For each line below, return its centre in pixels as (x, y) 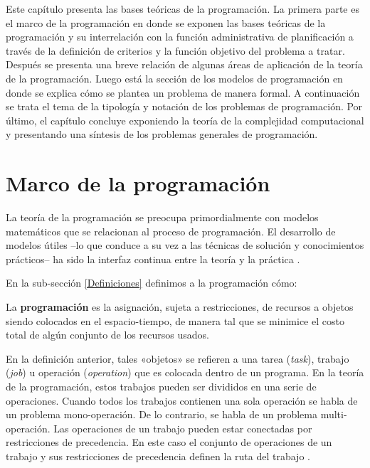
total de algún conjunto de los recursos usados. (107, 335)
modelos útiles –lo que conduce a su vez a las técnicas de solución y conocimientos (185, 245)
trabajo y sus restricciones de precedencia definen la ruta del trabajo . (158, 456)
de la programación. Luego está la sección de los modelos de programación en (174, 78)
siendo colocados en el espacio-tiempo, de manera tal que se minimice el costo (175, 320)
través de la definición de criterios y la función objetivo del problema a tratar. (175, 50)
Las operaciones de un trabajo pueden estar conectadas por (183, 428)
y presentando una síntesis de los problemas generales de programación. (162, 134)
